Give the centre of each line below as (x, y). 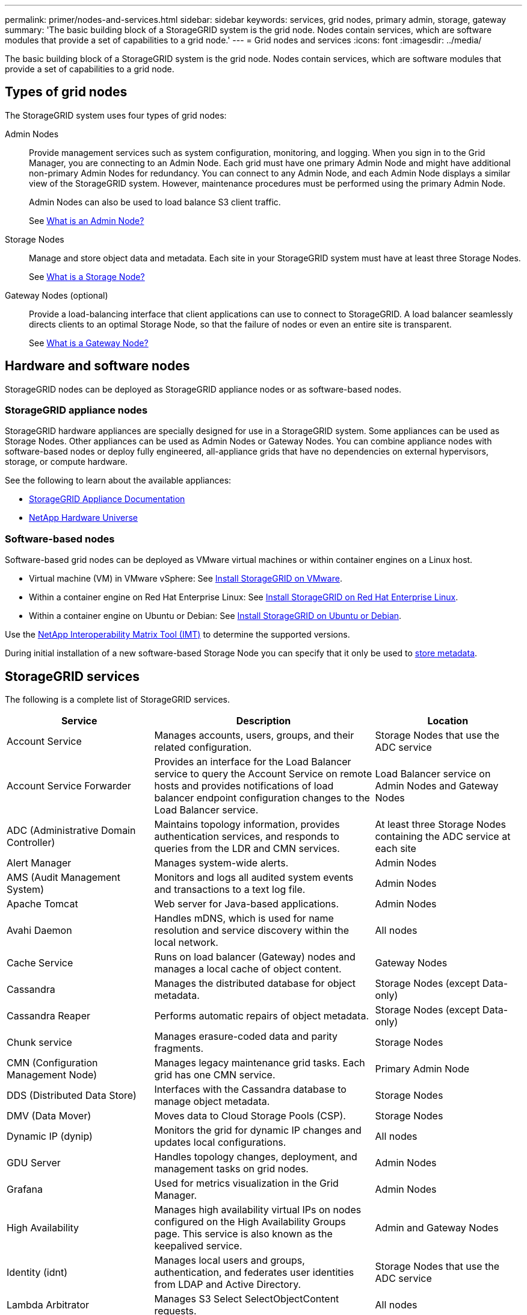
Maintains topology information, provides (247, 825)
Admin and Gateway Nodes (437, 1228)
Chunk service (39, 1043)
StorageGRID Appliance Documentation (107, 499)
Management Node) (52, 1075)
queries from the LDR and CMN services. (247, 849)
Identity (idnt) (37, 1273)
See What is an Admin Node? (87, 220)
